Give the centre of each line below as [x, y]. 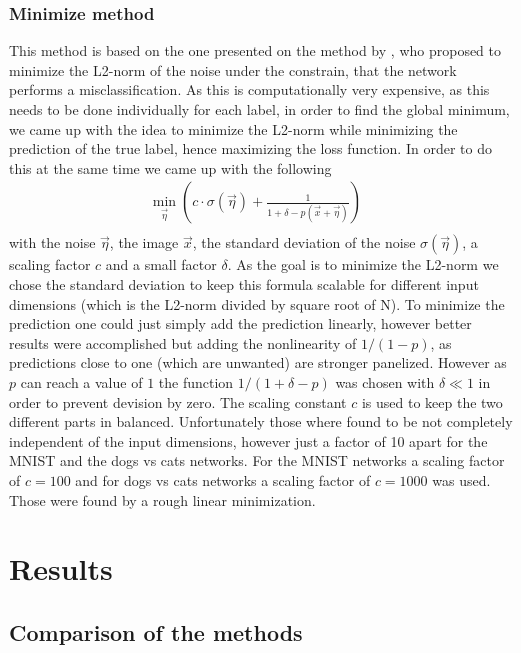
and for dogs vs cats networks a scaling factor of [223, 479]
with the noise [52, 242]
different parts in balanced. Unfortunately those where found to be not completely [261, 421]
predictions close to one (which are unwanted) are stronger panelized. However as [258, 362]
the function [196, 382]
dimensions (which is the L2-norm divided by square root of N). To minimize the [257, 303]
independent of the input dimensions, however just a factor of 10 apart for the [248, 440]
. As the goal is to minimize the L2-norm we [363, 264]
